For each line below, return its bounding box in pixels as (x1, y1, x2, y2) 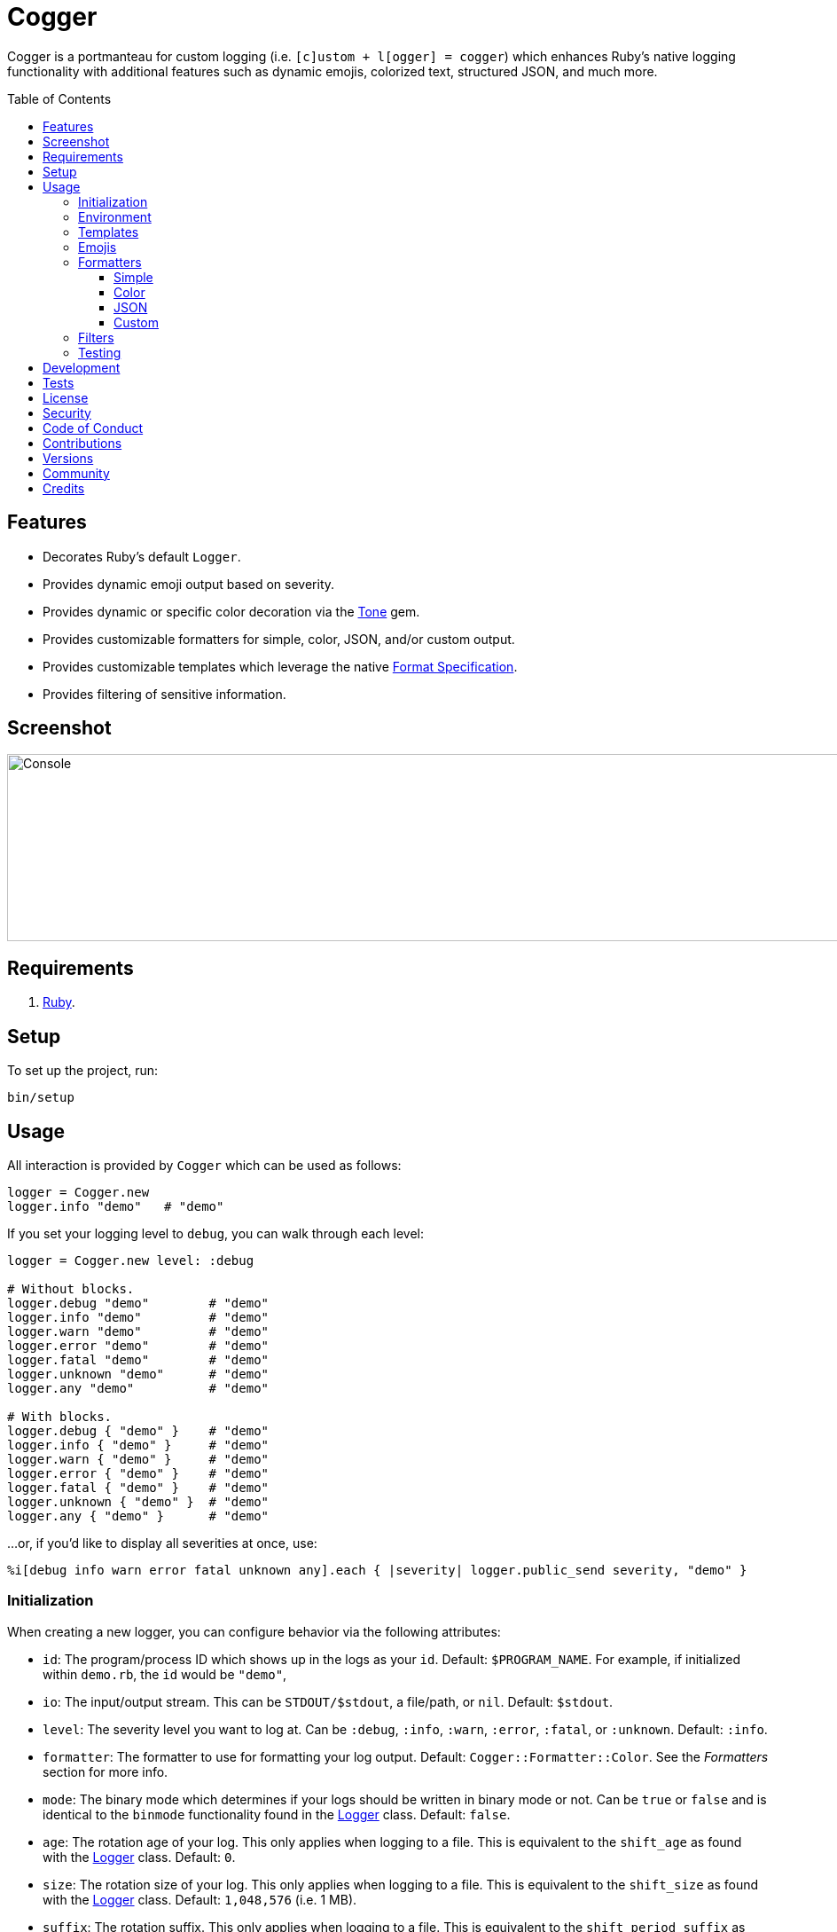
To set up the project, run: (7, 1063, 159, 1079)
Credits (43, 480, 85, 496)
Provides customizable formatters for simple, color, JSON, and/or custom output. (43, 631, 515, 647)
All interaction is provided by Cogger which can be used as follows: (7, 1157, 402, 1173)
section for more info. (43, 1763, 168, 1779)
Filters (78, 329, 114, 345)
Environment (78, 208, 152, 224)
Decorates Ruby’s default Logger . (43, 548, 241, 564)
